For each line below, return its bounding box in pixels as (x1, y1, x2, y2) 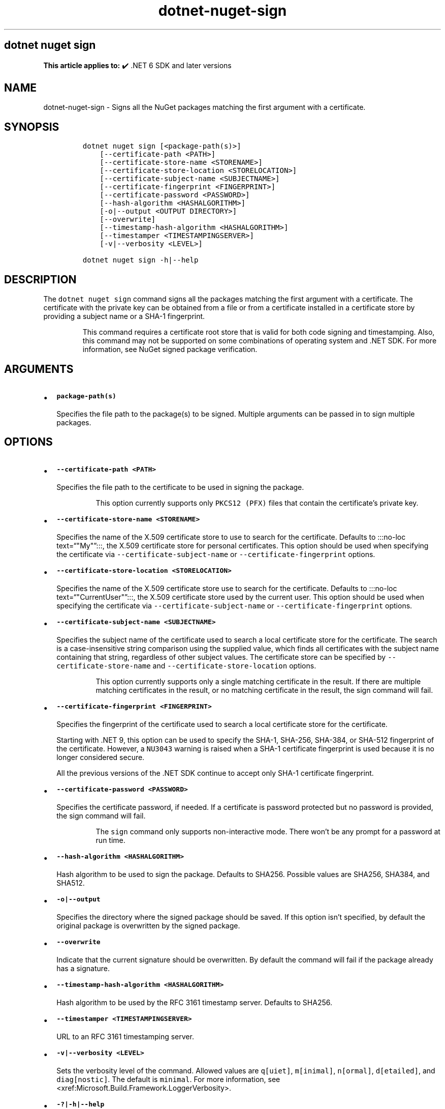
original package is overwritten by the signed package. (56, 921, 240, 930)
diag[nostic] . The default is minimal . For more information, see (56, 1074, 280, 1084)
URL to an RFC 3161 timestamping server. (56, 1032, 194, 1041)
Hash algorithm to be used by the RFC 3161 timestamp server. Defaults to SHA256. (56, 998, 332, 1007)
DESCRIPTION (4, 273, 77, 286)
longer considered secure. (56, 752, 145, 762)
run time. (96, 835, 125, 844)
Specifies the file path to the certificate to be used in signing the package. (56, 482, 304, 491)
